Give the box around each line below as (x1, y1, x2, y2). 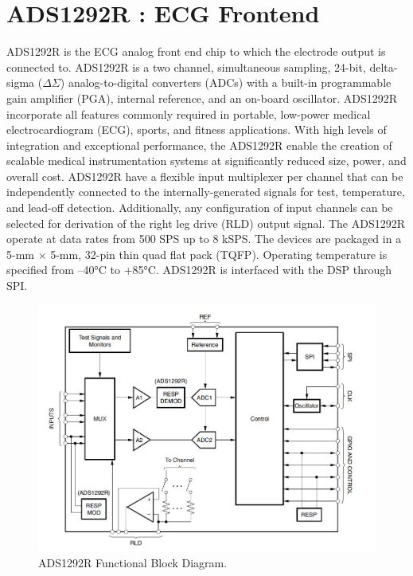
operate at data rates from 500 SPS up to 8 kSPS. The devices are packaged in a (6, 230, 402, 247)
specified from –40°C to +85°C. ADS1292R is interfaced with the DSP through (6, 261, 392, 278)
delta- (369, 58, 398, 75)
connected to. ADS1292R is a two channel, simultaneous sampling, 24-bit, (6, 58, 366, 75)
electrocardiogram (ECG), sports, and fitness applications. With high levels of (6, 121, 387, 138)
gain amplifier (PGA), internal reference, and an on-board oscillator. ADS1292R (6, 89, 398, 106)
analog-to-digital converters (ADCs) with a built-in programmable (68, 74, 392, 91)
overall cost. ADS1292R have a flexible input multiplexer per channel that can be (6, 167, 403, 184)
